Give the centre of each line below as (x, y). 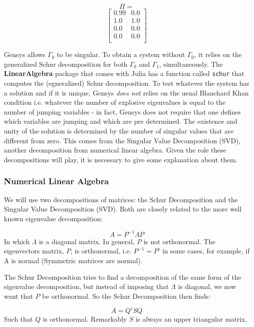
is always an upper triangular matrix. (191, 319)
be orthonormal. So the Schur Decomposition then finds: (126, 296)
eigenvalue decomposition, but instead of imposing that (87, 286)
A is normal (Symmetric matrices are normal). (73, 260)
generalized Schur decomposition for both (66, 64)
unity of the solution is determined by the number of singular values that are (119, 130)
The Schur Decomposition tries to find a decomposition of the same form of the (123, 277)
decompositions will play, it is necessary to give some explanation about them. (121, 159)
